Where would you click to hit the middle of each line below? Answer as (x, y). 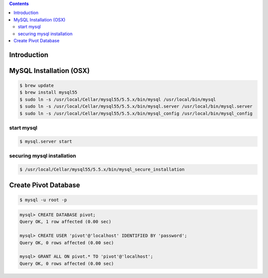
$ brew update (37, 85)
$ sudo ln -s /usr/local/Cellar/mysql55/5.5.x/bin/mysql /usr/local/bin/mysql (118, 99)
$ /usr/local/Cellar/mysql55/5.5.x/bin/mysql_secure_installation (102, 169)
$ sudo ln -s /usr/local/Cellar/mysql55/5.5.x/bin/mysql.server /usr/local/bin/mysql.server (136, 106)
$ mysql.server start (46, 141)
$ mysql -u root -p (43, 200)
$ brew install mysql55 (49, 93)
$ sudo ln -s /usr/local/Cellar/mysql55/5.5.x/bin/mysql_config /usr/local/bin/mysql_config (136, 113)
